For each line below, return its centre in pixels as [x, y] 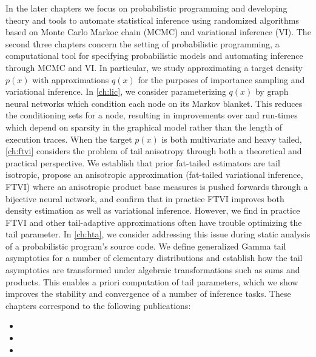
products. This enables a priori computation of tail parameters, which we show [152, 281]
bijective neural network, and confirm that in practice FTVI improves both [145, 198]
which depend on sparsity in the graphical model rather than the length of [144, 127]
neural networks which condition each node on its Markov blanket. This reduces [154, 103]
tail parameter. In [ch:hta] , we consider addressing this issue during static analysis [158, 234]
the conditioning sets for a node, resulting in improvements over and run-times [152, 115]
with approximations [71, 79]
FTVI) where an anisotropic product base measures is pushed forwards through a [157, 186]
